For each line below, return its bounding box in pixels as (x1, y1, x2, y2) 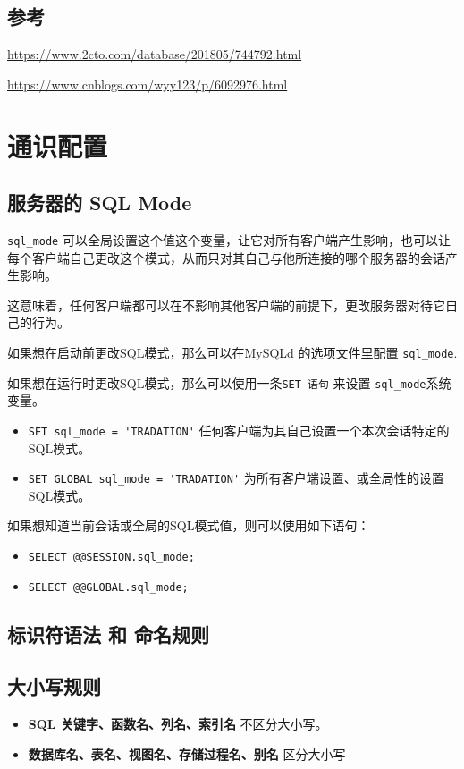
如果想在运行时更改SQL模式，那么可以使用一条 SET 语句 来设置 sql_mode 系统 (7, 373, 451, 392)
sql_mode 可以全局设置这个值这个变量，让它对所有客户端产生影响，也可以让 (7, 230, 451, 249)
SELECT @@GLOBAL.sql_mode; (28, 580, 189, 594)
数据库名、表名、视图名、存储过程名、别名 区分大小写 (28, 744, 346, 763)
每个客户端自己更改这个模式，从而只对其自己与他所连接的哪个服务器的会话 (7, 248, 445, 266)
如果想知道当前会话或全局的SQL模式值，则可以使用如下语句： (7, 516, 370, 535)
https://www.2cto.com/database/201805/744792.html (7, 45, 302, 63)
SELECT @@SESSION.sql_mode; (28, 551, 195, 563)
